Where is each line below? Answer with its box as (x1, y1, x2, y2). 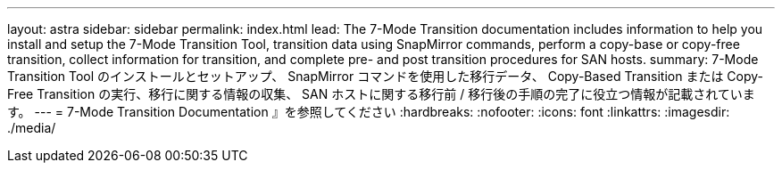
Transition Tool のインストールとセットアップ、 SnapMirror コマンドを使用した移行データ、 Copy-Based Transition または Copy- (7, 69, 764, 84)
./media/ (7, 120, 56, 135)
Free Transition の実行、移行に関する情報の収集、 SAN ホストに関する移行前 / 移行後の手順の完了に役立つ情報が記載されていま (7, 86, 755, 101)
